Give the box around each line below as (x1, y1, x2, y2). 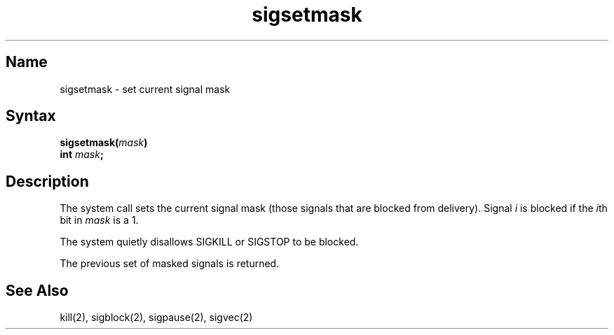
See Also (6, 281, 69, 299)
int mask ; (60, 148, 104, 161)
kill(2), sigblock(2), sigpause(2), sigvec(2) (60, 311, 253, 324)
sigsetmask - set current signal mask (60, 83, 231, 95)
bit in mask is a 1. (60, 214, 139, 227)
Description (6, 172, 89, 190)
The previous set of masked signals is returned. (60, 257, 280, 270)
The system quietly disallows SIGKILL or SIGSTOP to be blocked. (60, 236, 359, 248)
